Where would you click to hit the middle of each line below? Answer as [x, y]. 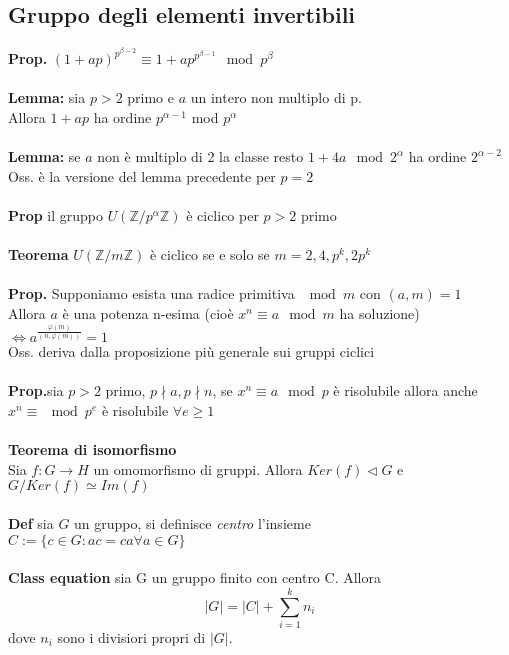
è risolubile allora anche [405, 390]
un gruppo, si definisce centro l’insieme [192, 522]
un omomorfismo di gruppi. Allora [198, 468]
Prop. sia [36, 390]
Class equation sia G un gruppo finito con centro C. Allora [194, 577]
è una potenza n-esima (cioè [148, 312]
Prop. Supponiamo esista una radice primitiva [151, 293]
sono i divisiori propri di [131, 636]
